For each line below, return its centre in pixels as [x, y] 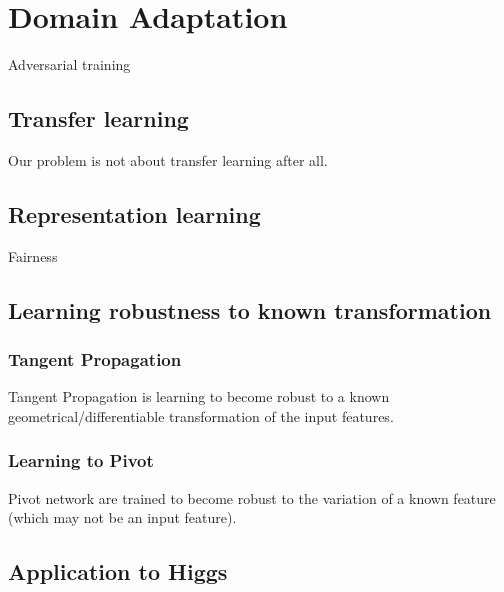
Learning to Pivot [81, 460]
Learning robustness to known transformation [250, 309]
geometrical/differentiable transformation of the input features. [201, 415]
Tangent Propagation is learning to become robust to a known [199, 396]
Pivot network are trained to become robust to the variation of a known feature [252, 497]
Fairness [33, 255]
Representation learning [134, 213]
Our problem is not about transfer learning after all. [168, 159]
